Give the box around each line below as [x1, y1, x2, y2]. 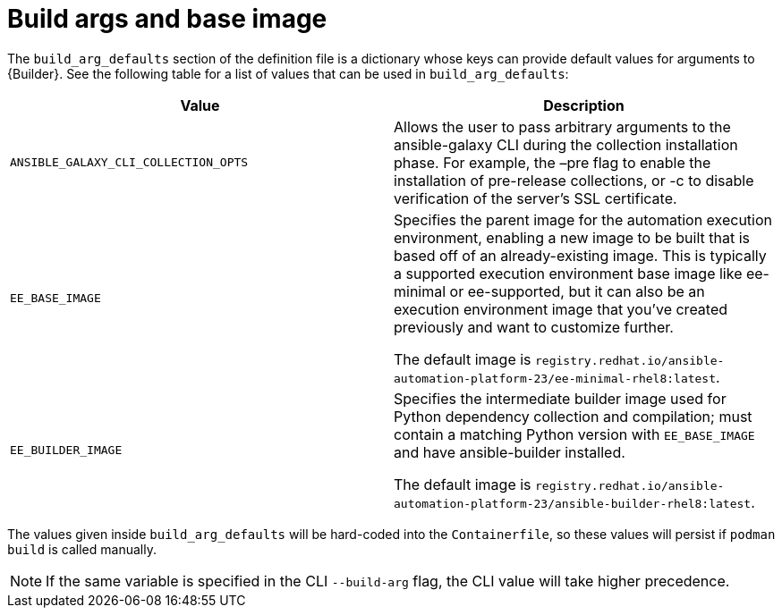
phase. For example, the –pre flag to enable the [394, 153, 711, 172]
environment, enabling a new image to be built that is [394, 228, 751, 247]
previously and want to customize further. [394, 317, 674, 336]
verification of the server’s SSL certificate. [394, 189, 677, 207]
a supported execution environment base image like [394, 264, 743, 282]
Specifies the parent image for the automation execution [394, 210, 773, 229]
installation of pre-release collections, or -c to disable [394, 171, 754, 190]
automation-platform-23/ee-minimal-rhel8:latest [394, 371, 717, 385]
